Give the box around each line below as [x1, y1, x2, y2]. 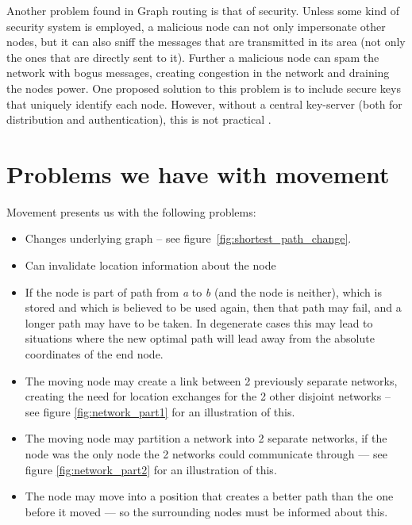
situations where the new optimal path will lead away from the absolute [25, 330, 375, 347]
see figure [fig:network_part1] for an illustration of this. [25, 403, 295, 420]
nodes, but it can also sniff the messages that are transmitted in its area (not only [6, 33, 406, 50]
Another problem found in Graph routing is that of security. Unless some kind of [6, 2, 400, 18]
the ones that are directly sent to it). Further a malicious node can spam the [6, 48, 379, 65]
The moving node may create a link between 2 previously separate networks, [25, 372, 398, 389]
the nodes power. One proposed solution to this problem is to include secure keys [6, 79, 401, 96]
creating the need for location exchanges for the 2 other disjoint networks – [25, 388, 391, 404]
